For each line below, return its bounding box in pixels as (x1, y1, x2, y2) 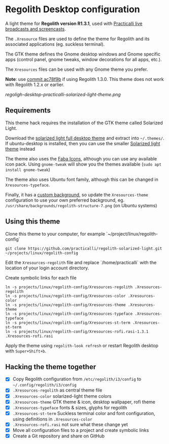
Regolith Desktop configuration (5, 4, 141, 15)
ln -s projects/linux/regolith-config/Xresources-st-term (5, 320, 130, 325)
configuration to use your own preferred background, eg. (5, 197, 125, 203)
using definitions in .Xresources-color (12, 416, 92, 422)
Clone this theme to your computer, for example (5, 231, 106, 237)
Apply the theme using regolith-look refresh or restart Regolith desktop (5, 342, 158, 348)
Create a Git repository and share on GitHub (12, 433, 105, 439)
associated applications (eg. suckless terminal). (5, 41, 105, 47)
